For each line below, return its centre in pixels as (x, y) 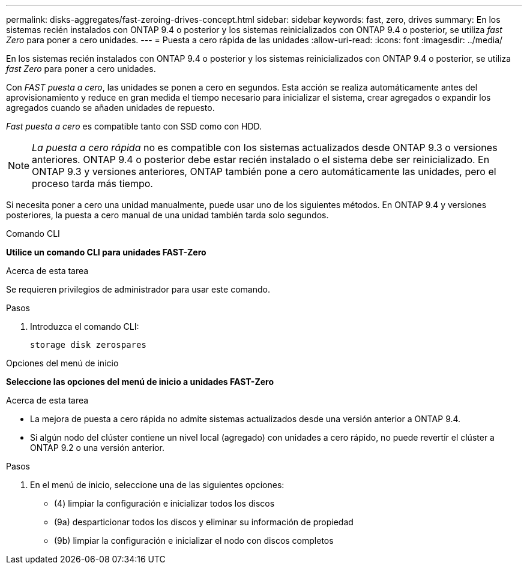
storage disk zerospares (88, 345)
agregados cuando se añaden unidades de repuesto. (110, 108)
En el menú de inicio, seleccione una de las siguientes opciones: (157, 485)
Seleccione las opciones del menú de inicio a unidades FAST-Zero (140, 382)
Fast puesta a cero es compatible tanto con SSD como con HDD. (134, 126)
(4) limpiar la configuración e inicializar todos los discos (164, 503)
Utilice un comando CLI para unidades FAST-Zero (106, 252)
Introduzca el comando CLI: (85, 326)
